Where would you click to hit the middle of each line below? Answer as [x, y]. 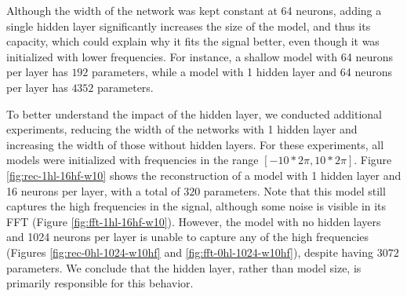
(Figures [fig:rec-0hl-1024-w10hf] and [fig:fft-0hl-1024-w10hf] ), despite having [190, 252]
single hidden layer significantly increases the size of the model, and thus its [189, 26]
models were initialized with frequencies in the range [133, 160]
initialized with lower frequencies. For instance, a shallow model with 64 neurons [200, 56]
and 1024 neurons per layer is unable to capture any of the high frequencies [188, 237]
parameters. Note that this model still [294, 190]
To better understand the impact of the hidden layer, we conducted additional [194, 113]
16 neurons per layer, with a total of [93, 190]
